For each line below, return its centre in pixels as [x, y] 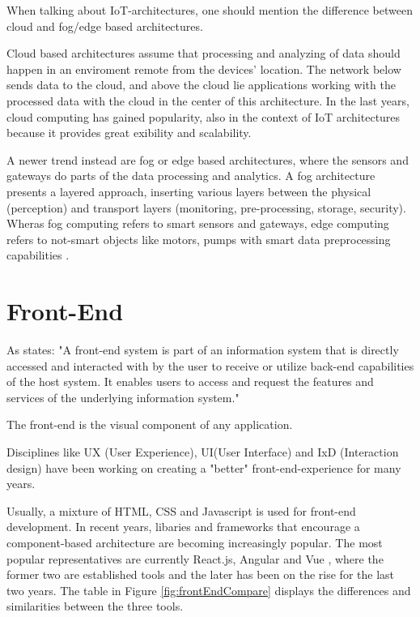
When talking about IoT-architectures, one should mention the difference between [210, 10]
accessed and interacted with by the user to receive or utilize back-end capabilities [210, 365]
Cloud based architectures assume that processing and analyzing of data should [204, 53]
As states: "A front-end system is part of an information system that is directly [203, 350]
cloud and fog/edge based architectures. [105, 26]
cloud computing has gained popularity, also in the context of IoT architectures [204, 116]
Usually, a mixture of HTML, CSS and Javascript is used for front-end [181, 510]
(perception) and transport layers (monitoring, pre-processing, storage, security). [206, 207]
